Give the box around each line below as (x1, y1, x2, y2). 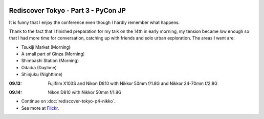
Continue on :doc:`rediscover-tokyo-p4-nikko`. (21, 98, 116, 104)
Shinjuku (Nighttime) (21, 71, 63, 78)
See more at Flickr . (21, 105, 59, 111)
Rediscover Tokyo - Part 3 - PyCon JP (9, 6, 126, 15)
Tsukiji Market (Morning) (21, 44, 71, 50)
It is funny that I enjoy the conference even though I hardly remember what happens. (9, 20, 180, 25)
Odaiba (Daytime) (21, 64, 57, 70)
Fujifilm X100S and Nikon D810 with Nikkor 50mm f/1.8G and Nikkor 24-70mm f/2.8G (47, 80, 218, 86)
